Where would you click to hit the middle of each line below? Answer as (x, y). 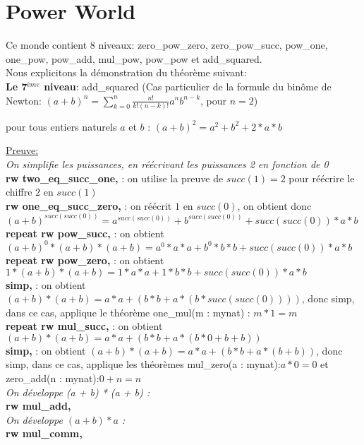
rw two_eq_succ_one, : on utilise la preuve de (115, 178)
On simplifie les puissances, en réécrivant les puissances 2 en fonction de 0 (167, 164)
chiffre (19, 192)
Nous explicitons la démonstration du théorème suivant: (126, 72)
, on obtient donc (274, 205)
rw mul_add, (38, 406)
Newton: (24, 100)
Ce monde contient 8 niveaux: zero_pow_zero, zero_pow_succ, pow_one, (167, 45)
